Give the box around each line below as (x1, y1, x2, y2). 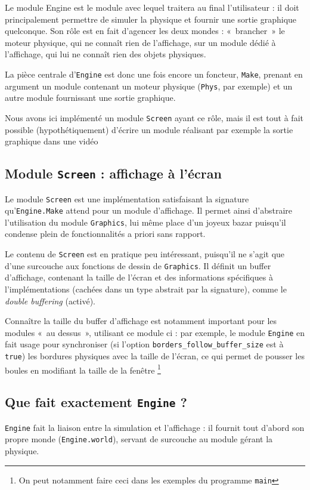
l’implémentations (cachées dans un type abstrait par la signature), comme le (5, 282, 287, 295)
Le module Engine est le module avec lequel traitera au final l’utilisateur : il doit (5, 1, 299, 13)
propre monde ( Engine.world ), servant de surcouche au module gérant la (5, 433, 273, 445)
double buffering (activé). (5, 294, 96, 307)
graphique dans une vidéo (5, 135, 98, 147)
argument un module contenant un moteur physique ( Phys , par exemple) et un (5, 79, 293, 92)
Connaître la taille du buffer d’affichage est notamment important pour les (5, 315, 277, 327)
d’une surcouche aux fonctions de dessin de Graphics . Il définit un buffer (5, 259, 271, 272)
